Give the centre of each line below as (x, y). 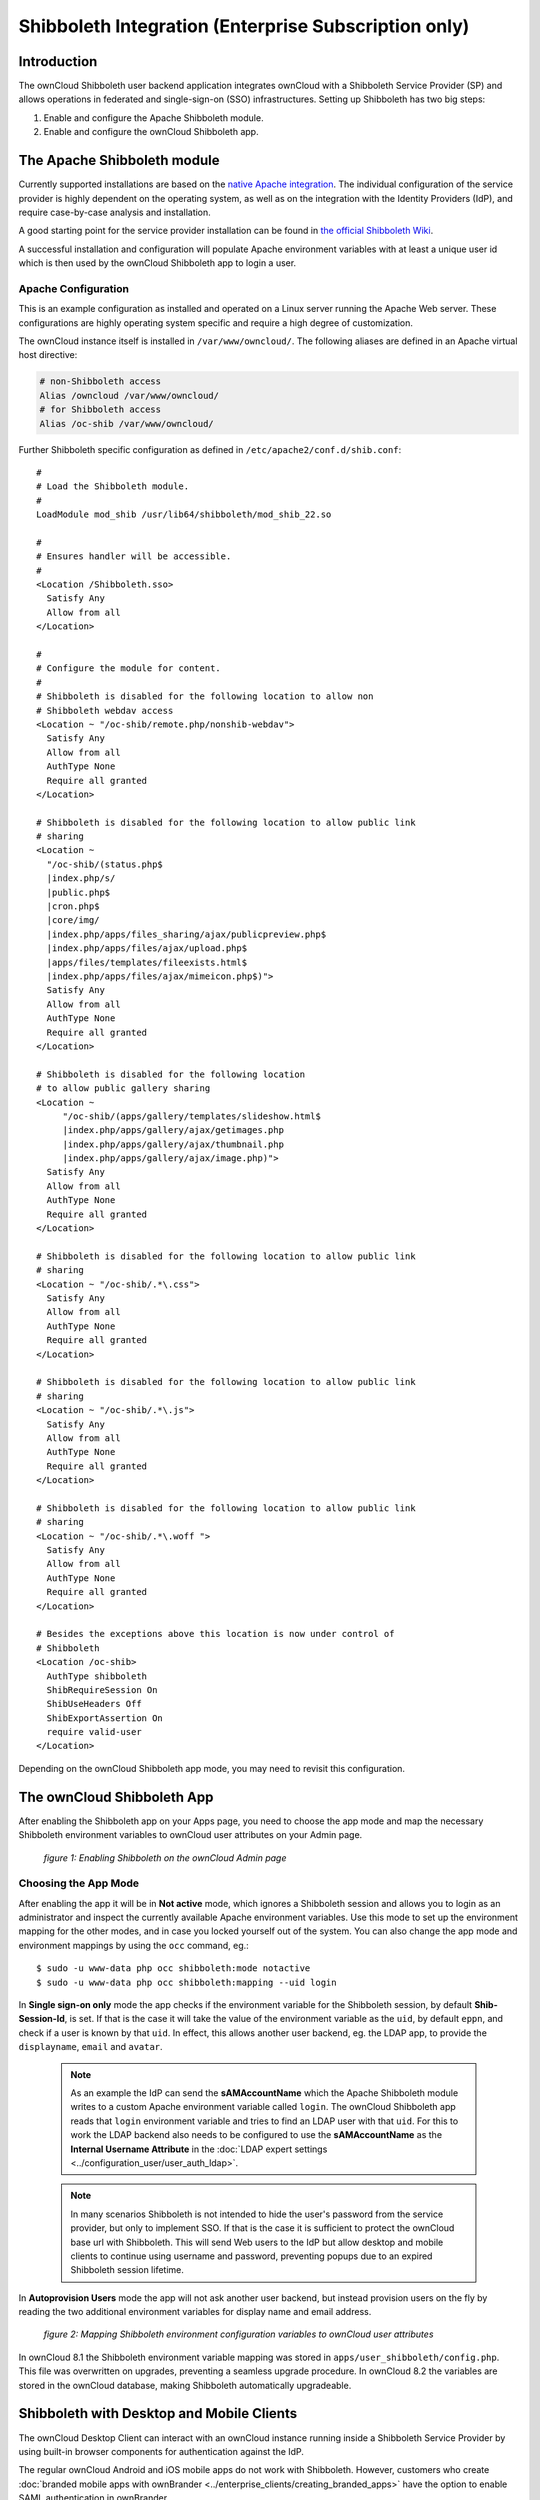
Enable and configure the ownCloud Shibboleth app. (151, 132)
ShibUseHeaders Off (94, 1704)
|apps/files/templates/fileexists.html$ (147, 962)
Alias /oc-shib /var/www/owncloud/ (126, 423)
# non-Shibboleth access (100, 381)
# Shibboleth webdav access (105, 710)
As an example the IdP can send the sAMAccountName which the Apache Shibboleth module (264, 2093)
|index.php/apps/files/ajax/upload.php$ (147, 948)
